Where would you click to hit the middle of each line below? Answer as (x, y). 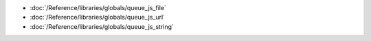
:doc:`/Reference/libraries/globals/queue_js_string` (102, 26)
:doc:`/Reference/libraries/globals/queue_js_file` (98, 8)
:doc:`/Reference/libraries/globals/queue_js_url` (97, 17)
